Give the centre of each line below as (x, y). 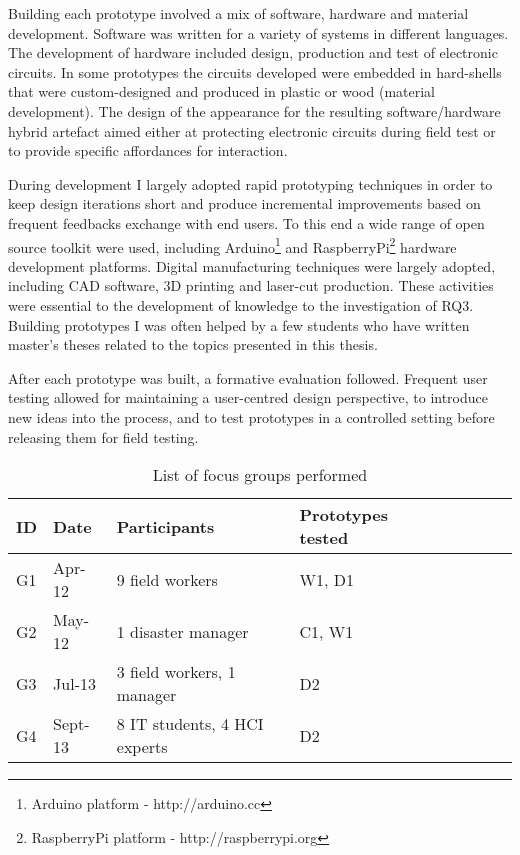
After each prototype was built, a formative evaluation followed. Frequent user (248, 377)
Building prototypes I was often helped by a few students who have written (239, 324)
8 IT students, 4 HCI (190, 724)
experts (142, 747)
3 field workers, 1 (176, 672)
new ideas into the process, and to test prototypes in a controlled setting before (251, 416)
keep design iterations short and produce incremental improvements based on (244, 203)
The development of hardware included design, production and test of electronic (253, 52)
